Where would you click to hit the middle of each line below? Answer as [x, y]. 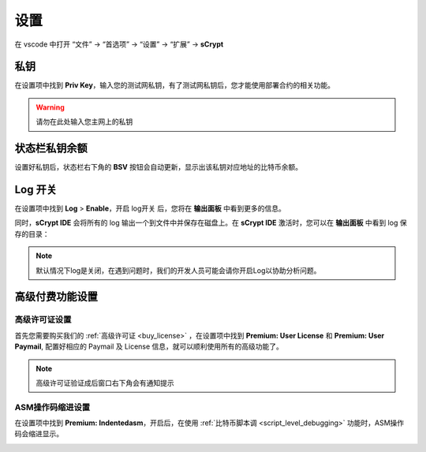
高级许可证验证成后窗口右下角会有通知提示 [105, 383]
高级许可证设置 [43, 319]
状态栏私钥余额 [51, 149]
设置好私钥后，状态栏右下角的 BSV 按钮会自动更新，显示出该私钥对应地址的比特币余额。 [159, 167]
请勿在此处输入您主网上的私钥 [84, 121]
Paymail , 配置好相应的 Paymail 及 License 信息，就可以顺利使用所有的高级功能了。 [149, 346]
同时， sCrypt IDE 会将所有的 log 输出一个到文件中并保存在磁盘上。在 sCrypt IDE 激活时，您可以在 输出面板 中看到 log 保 [211, 223]
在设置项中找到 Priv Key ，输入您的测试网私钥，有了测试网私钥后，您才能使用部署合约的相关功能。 [175, 85]
